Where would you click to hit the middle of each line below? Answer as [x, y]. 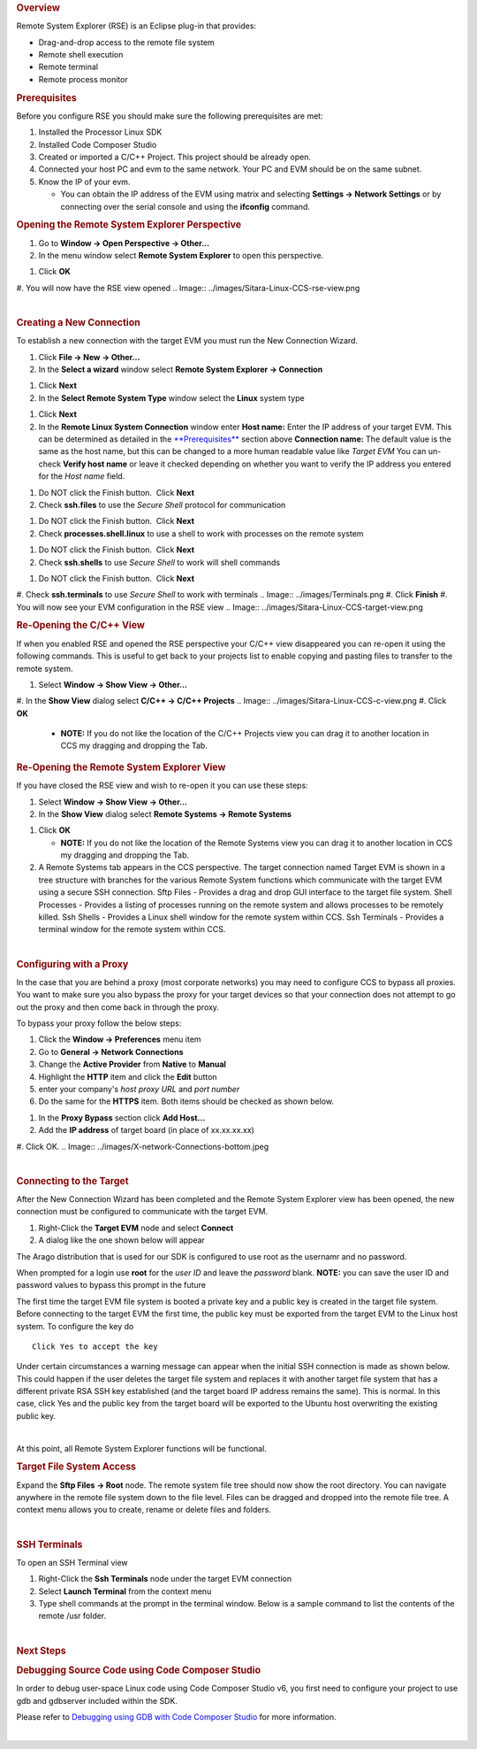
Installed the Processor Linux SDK [100, 132]
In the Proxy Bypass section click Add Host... [122, 1117]
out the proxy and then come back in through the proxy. [118, 1007]
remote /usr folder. [72, 1616]
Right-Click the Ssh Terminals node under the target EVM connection [165, 1579]
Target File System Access [76, 1467]
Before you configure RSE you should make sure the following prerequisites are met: [170, 116]
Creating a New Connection [78, 323]
